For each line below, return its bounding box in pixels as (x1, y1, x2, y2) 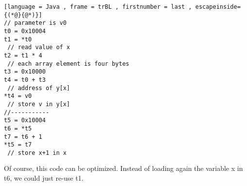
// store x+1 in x (7, 149, 67, 156)
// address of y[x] (7, 84, 71, 92)
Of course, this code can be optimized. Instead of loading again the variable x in (4, 163, 243, 173)
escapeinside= (195, 3, 241, 10)
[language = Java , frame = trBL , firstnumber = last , (4, 3, 192, 10)
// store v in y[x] (7, 100, 71, 108)
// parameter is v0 (4, 19, 67, 27)
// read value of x (7, 44, 71, 51)
